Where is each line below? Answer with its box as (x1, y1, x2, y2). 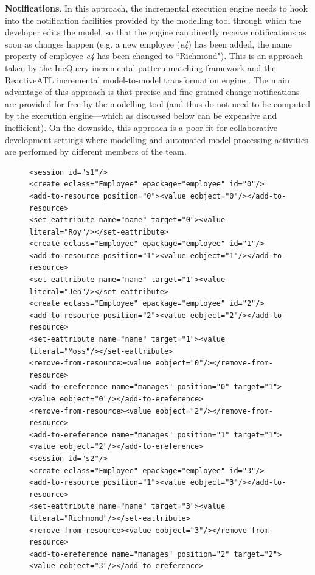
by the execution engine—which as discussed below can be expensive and (5, 109, 277, 122)
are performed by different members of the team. (5, 145, 187, 158)
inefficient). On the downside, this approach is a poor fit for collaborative (5, 121, 278, 133)
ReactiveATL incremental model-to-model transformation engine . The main (5, 73, 290, 86)
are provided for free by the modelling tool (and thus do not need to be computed (5, 97, 310, 110)
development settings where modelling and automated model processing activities (5, 133, 308, 146)
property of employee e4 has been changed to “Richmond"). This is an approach (5, 49, 303, 62)
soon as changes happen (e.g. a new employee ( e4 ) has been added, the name (5, 37, 292, 50)
